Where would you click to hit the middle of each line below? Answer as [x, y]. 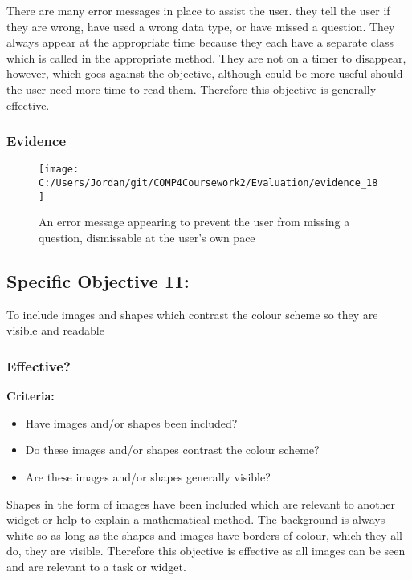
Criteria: [31, 396]
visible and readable [55, 330]
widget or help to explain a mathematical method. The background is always [196, 519]
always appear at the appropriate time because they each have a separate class [200, 42]
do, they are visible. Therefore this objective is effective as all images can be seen [206, 551]
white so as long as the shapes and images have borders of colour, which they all [204, 535]
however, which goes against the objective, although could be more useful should [205, 73]
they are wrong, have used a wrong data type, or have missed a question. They [201, 26]
